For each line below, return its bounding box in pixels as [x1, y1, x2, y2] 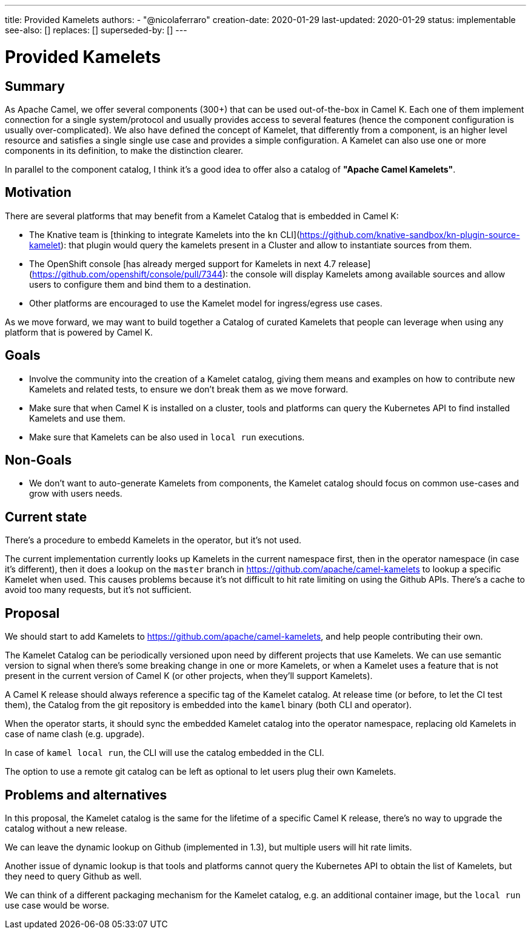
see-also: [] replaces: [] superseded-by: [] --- [5, 25, 187, 35]
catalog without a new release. [5, 823, 127, 833]
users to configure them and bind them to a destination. [29, 279, 251, 290]
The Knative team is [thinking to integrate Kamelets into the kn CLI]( [29, 229, 300, 240]
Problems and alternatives [5, 787, 167, 803]
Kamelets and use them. [29, 412, 125, 423]
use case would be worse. [5, 899, 110, 910]
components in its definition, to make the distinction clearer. [5, 145, 244, 156]
